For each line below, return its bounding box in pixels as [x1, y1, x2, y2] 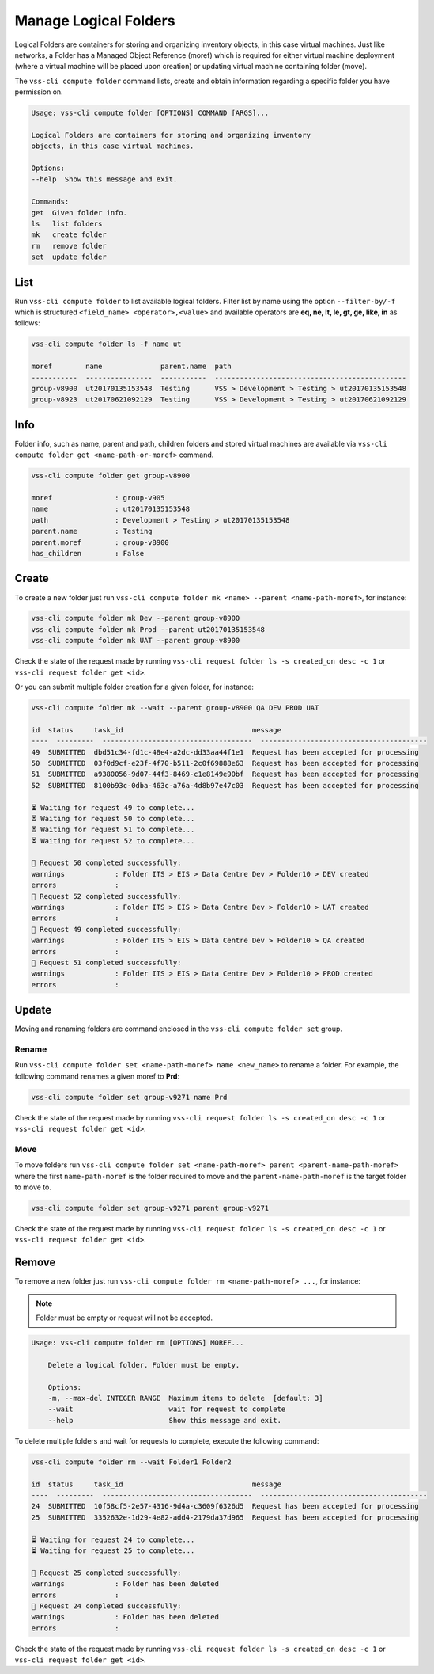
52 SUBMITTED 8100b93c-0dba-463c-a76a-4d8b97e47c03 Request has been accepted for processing [31, 781, 419, 789]
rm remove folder [31, 242, 107, 250]
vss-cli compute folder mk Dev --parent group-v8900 [31, 614, 240, 623]
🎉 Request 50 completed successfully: [31, 858, 182, 867]
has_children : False [31, 549, 145, 557]
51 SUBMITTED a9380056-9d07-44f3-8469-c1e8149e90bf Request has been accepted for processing [31, 770, 419, 779]
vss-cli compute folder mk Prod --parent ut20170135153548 [31, 625, 265, 633]
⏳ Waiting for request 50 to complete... [31, 814, 195, 823]
